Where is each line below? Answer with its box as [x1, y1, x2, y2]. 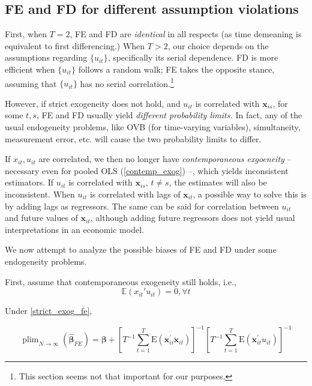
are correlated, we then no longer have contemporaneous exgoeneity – [38, 152, 292, 165]
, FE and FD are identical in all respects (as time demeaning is [70, 28, 302, 40]
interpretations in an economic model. [5, 223, 144, 235]
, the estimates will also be [169, 176, 267, 188]
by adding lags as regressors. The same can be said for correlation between [5, 199, 279, 212]
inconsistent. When [5, 187, 75, 200]
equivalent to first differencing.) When [5, 39, 145, 52]
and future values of [5, 211, 78, 224]
